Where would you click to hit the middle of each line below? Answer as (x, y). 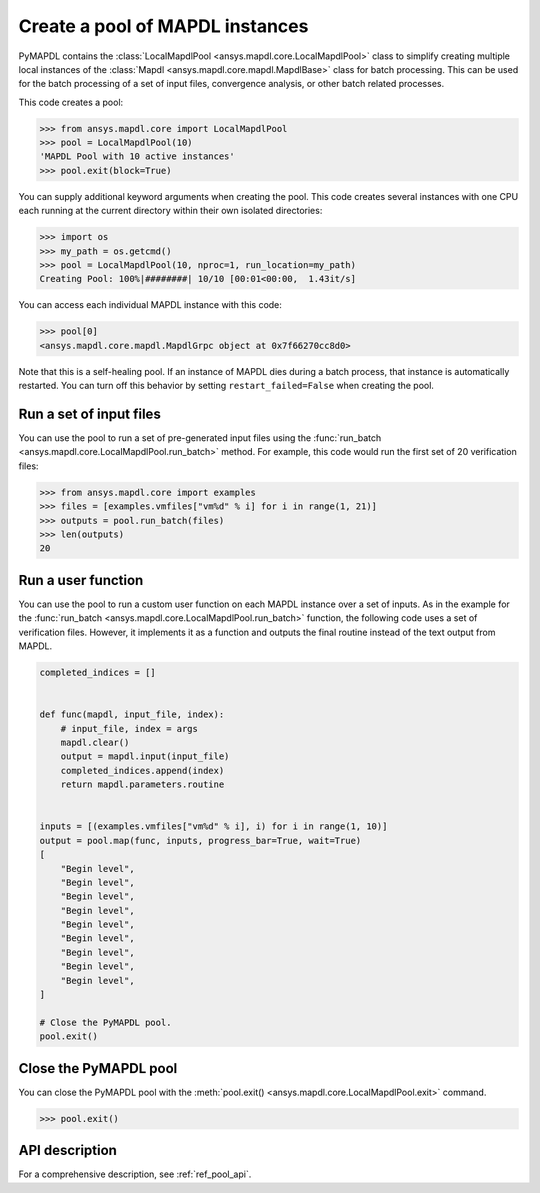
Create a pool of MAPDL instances (163, 26)
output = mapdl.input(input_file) (145, 756)
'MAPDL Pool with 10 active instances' (137, 156)
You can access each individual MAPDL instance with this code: (150, 305)
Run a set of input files (90, 413)
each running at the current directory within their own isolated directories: (170, 211)
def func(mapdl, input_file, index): (132, 714)
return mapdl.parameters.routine (142, 784)
